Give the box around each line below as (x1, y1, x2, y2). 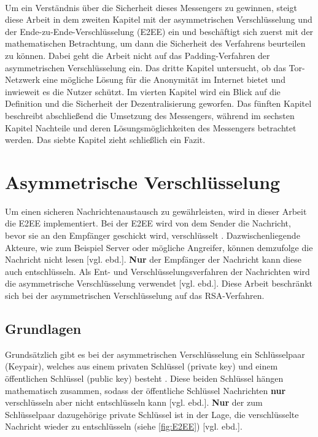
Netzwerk (5, 73, 41, 86)
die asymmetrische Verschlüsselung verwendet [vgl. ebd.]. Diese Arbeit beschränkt (5, 277, 313, 290)
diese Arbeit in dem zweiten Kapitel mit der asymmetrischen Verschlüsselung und (5, 13, 312, 26)
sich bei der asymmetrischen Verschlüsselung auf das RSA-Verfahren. (5, 289, 265, 301)
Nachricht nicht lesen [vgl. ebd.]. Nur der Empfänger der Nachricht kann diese (5, 253, 301, 266)
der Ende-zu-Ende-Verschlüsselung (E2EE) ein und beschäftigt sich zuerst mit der (5, 25, 314, 37)
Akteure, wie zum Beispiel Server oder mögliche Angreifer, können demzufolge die (5, 241, 313, 253)
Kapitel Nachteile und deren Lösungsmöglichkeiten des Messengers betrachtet (5, 121, 297, 134)
